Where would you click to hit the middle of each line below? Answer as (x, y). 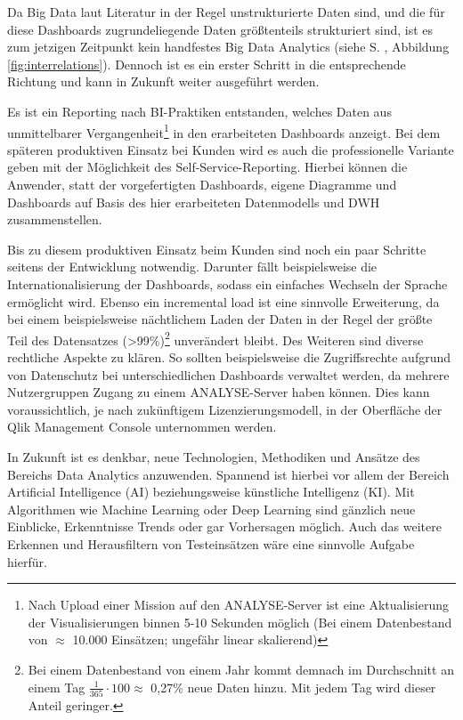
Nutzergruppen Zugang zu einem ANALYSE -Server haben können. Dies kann (219, 392)
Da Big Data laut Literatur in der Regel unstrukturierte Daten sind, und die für (226, 12)
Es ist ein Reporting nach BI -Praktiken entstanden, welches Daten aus (199, 111)
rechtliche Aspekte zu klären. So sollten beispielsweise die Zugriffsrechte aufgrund (229, 357)
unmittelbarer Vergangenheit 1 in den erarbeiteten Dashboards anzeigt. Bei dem (224, 131)
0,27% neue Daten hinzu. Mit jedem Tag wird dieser (293, 687)
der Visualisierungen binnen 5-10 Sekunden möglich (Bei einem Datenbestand (240, 622)
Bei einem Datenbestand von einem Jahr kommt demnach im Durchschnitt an (241, 669)
